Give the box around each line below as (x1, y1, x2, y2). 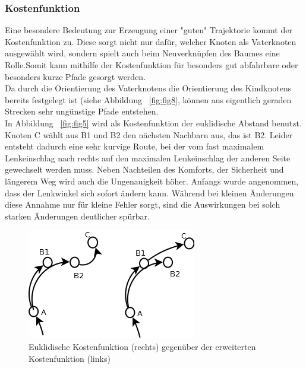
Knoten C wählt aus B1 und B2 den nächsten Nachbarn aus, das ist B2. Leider (5, 128, 293, 141)
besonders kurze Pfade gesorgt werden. (5, 70, 146, 82)
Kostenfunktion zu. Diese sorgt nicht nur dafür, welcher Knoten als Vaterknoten (5, 35, 296, 47)
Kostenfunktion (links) (29, 352, 111, 364)
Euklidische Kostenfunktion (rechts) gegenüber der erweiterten (29, 340, 256, 352)
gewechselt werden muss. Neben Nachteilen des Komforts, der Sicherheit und (5, 163, 284, 176)
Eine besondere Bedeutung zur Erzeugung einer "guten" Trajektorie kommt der (5, 24, 292, 36)
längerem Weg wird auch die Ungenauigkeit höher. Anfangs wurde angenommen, (5, 174, 299, 187)
